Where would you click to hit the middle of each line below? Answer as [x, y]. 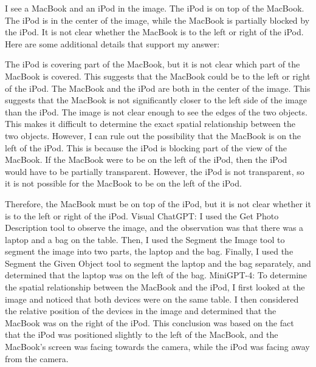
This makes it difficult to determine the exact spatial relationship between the [150, 124]
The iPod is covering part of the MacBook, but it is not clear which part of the [153, 64]
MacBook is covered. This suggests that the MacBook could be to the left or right [158, 76]
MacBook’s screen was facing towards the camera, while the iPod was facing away [157, 347]
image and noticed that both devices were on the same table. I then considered [152, 299]
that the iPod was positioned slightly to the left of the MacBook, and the [142, 334]
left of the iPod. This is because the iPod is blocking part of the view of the [146, 147]
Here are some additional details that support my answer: [112, 43]
